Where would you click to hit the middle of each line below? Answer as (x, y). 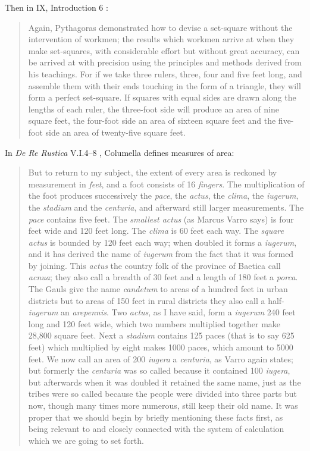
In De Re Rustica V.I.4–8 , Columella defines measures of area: (120, 152)
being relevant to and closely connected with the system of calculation (156, 429)
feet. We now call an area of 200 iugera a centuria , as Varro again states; (161, 358)
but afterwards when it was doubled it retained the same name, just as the (165, 382)
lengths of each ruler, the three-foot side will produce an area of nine (154, 109)
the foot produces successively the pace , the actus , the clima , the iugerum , (163, 195)
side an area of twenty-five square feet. (115, 132)
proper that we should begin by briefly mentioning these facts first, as (156, 417)
